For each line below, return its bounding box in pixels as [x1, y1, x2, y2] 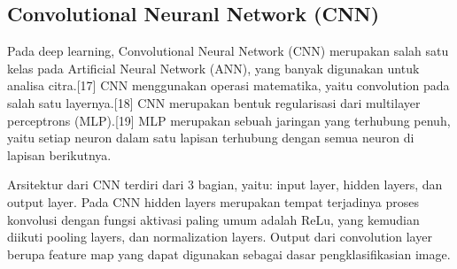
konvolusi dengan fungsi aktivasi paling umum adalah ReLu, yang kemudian [7, 210, 420, 228]
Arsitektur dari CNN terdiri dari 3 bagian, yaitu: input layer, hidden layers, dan [7, 175, 443, 194]
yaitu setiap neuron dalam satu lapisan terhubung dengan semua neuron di [7, 128, 414, 147]
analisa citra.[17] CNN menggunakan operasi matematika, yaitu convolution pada [7, 76, 450, 95]
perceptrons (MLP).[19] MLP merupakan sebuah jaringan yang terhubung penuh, [7, 111, 451, 129]
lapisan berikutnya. [7, 145, 112, 164]
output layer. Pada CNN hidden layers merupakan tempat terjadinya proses [7, 192, 419, 211]
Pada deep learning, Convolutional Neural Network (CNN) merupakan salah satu [7, 42, 449, 60]
